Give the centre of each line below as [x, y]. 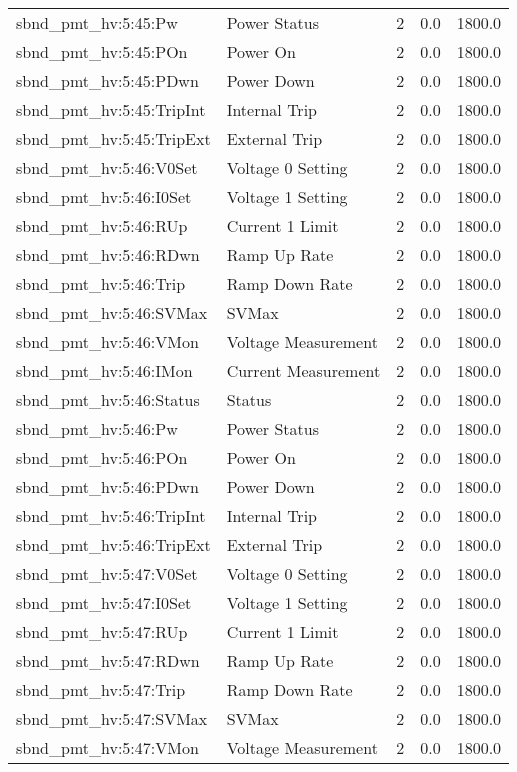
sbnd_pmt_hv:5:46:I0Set [104, 196]
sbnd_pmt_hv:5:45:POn [102, 51]
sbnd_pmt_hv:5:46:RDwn [108, 254]
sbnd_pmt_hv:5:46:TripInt [111, 515]
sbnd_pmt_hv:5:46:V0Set [107, 167]
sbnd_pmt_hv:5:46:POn [102, 457]
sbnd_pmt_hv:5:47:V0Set [107, 573]
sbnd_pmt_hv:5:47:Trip [101, 689]
